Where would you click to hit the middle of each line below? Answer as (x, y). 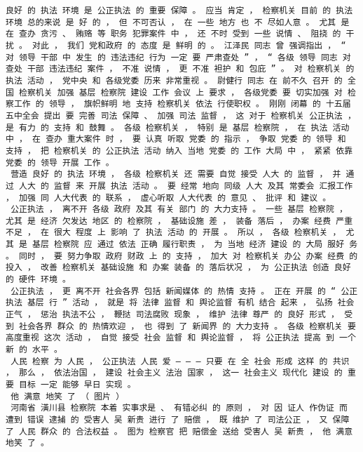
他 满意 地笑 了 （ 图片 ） (68, 396)
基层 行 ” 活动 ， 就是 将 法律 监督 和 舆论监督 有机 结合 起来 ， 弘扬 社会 (191, 303)
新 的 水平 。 (34, 350)
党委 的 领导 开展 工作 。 (60, 162)
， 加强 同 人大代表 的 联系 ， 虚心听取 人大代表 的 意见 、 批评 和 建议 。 (169, 198)
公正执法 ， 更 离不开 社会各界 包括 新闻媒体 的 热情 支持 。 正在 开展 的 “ (173, 291)
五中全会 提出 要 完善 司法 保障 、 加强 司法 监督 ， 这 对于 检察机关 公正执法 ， (181, 115)
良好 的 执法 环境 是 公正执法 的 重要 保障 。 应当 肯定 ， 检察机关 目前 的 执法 (179, 11)
